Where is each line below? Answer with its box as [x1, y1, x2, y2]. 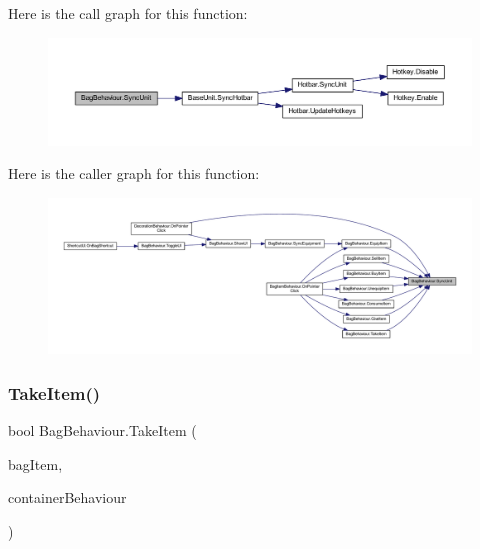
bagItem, [8, 453, 63, 474]
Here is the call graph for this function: [8, 3, 248, 23]
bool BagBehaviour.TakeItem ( [8, 420, 197, 441]
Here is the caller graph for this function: [8, 163, 260, 184]
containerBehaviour [8, 487, 127, 508]
